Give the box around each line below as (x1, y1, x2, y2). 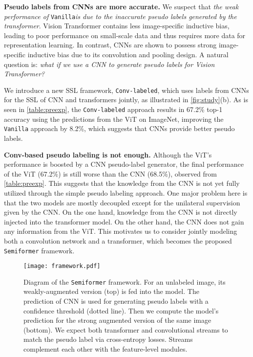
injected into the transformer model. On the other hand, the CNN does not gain (4, 216, 244, 226)
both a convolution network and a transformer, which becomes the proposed (4, 235, 232, 245)
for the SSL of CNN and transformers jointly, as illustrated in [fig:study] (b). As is (4, 94, 248, 105)
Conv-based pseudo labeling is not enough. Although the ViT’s (4, 149, 212, 159)
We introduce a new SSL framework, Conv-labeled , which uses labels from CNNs (4, 85, 249, 95)
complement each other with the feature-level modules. (23, 344, 188, 354)
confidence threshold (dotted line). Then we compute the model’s (23, 305, 219, 315)
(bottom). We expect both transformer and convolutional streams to (23, 324, 228, 335)
